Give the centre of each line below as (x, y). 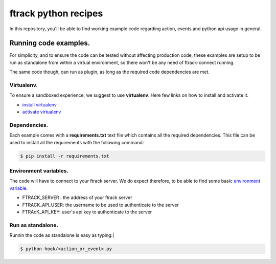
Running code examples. (50, 43)
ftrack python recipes (56, 13)
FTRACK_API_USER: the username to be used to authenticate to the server (100, 205)
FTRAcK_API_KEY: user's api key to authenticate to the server (87, 212)
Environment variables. (39, 171)
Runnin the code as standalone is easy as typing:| (62, 235)
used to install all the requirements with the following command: (77, 142)
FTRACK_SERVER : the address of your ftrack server (77, 197)
